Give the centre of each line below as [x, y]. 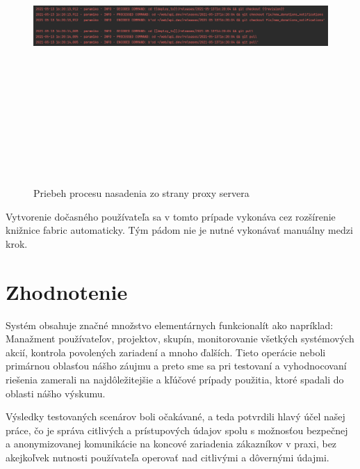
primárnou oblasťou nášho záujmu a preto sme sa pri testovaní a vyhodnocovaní [176, 366]
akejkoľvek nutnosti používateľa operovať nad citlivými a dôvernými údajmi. [167, 457]
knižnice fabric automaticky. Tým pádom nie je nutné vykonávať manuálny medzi [179, 230]
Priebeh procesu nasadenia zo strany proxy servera [141, 193]
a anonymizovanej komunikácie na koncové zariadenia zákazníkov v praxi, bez [171, 444]
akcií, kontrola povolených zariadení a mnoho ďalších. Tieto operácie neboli [166, 352]
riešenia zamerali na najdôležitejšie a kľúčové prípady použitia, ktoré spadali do [175, 379]
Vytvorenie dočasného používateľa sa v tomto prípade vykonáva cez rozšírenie [171, 216]
